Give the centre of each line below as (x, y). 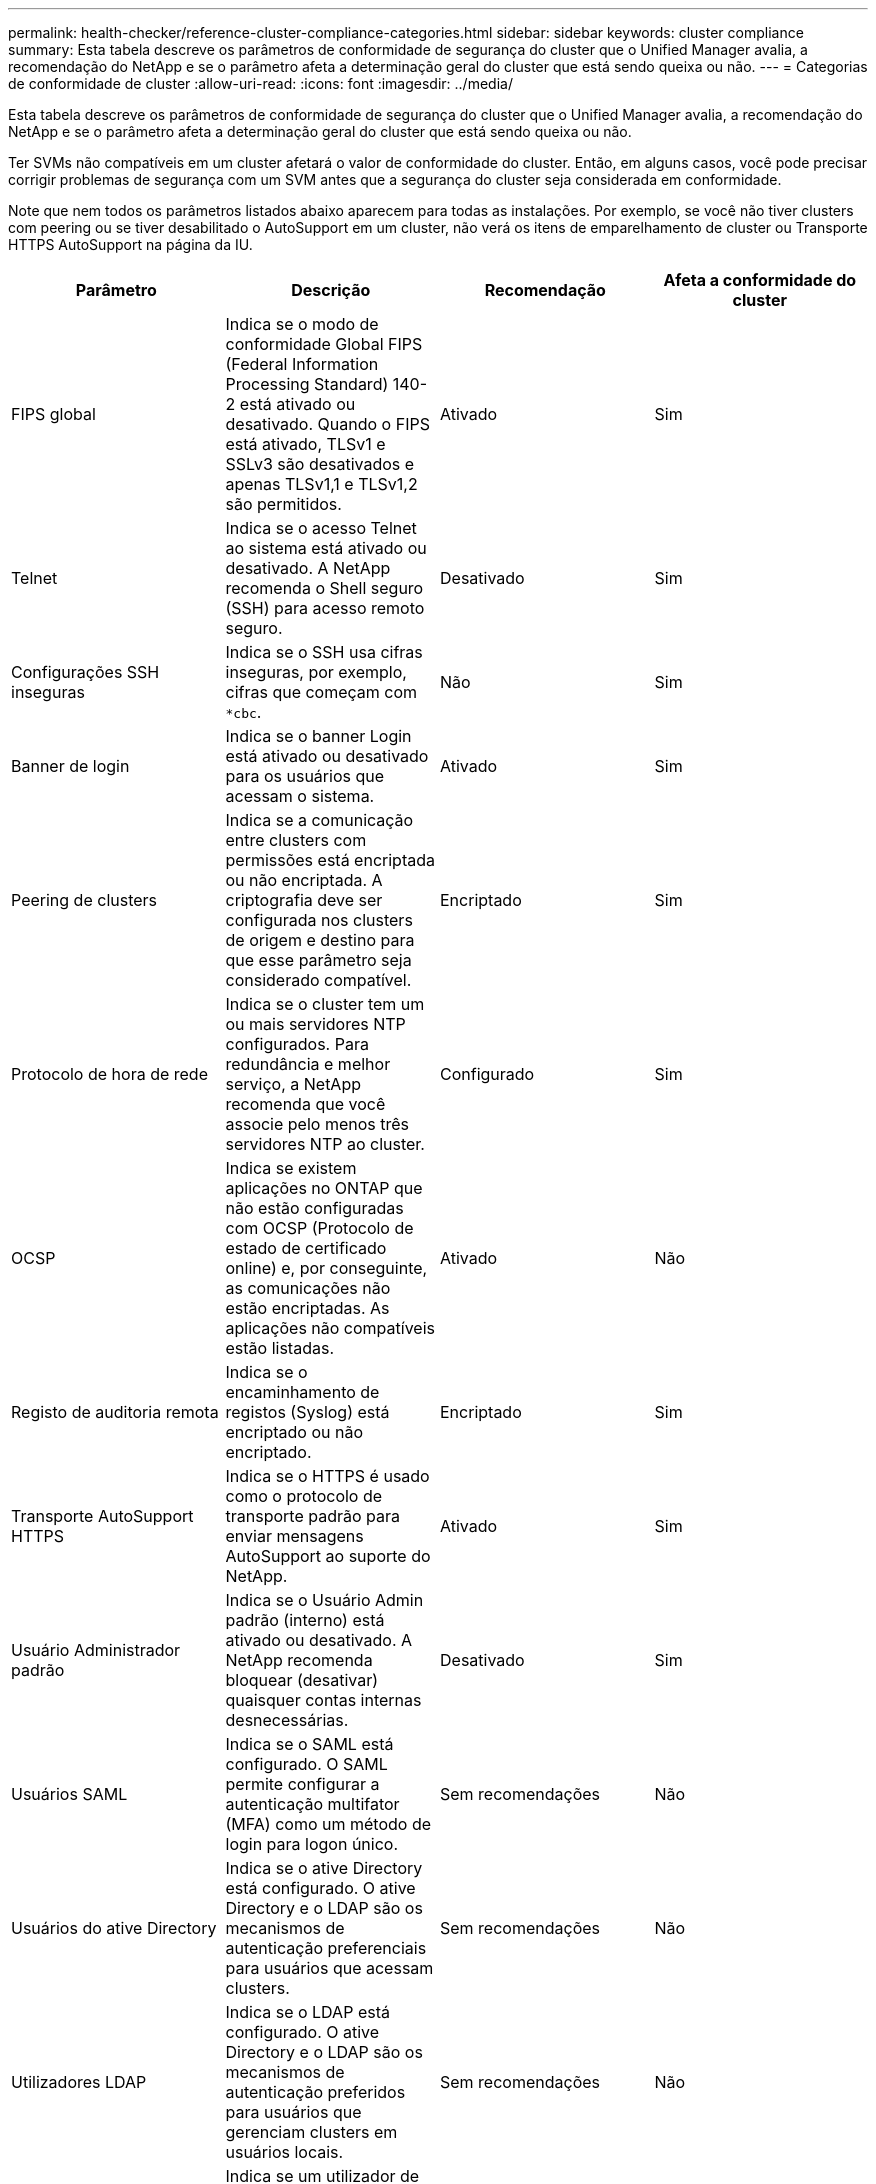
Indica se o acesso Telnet (321, 528)
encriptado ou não (294, 1432)
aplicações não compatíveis (330, 1328)
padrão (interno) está (305, 1620)
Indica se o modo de (302, 324)
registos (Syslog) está (307, 1412)
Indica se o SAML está (309, 1744)
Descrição (331, 290)
